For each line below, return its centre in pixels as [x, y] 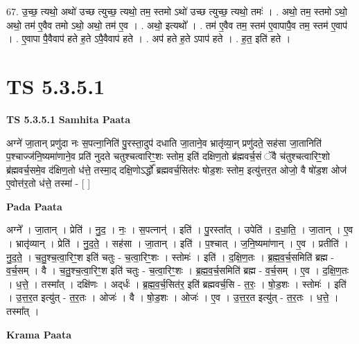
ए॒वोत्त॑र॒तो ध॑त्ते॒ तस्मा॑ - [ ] [49, 183]
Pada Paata [34, 206]
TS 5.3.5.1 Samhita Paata [69, 119]
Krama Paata [39, 334]
